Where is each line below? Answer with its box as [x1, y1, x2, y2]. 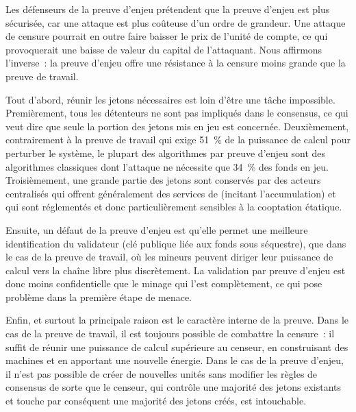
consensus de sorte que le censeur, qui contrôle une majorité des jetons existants [5, 380, 342, 394]
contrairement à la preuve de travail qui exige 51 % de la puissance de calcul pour [5, 132, 351, 147]
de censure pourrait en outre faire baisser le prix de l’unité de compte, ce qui [5, 29, 328, 43]
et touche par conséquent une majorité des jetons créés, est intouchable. [5, 393, 307, 408]
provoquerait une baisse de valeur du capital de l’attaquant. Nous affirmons [5, 42, 322, 56]
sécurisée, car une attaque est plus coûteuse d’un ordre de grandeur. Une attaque [5, 15, 346, 29]
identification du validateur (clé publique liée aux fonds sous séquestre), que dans [5, 236, 346, 250]
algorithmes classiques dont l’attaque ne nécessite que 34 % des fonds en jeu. [5, 159, 329, 173]
